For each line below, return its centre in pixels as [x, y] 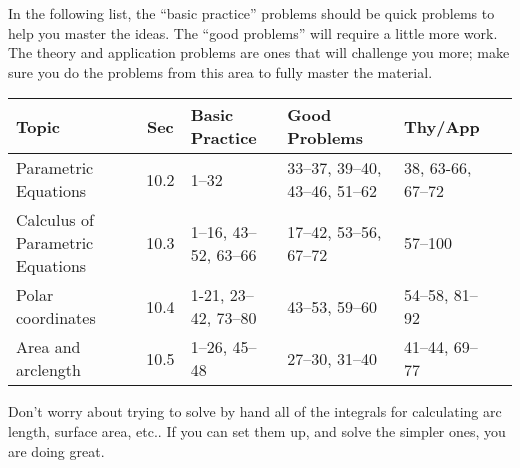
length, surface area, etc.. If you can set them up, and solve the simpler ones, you [257, 430]
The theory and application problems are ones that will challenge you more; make [259, 52]
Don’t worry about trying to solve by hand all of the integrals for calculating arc [255, 411]
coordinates [56, 318]
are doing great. [56, 450]
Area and [48, 347]
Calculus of [55, 220]
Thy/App [442, 126]
